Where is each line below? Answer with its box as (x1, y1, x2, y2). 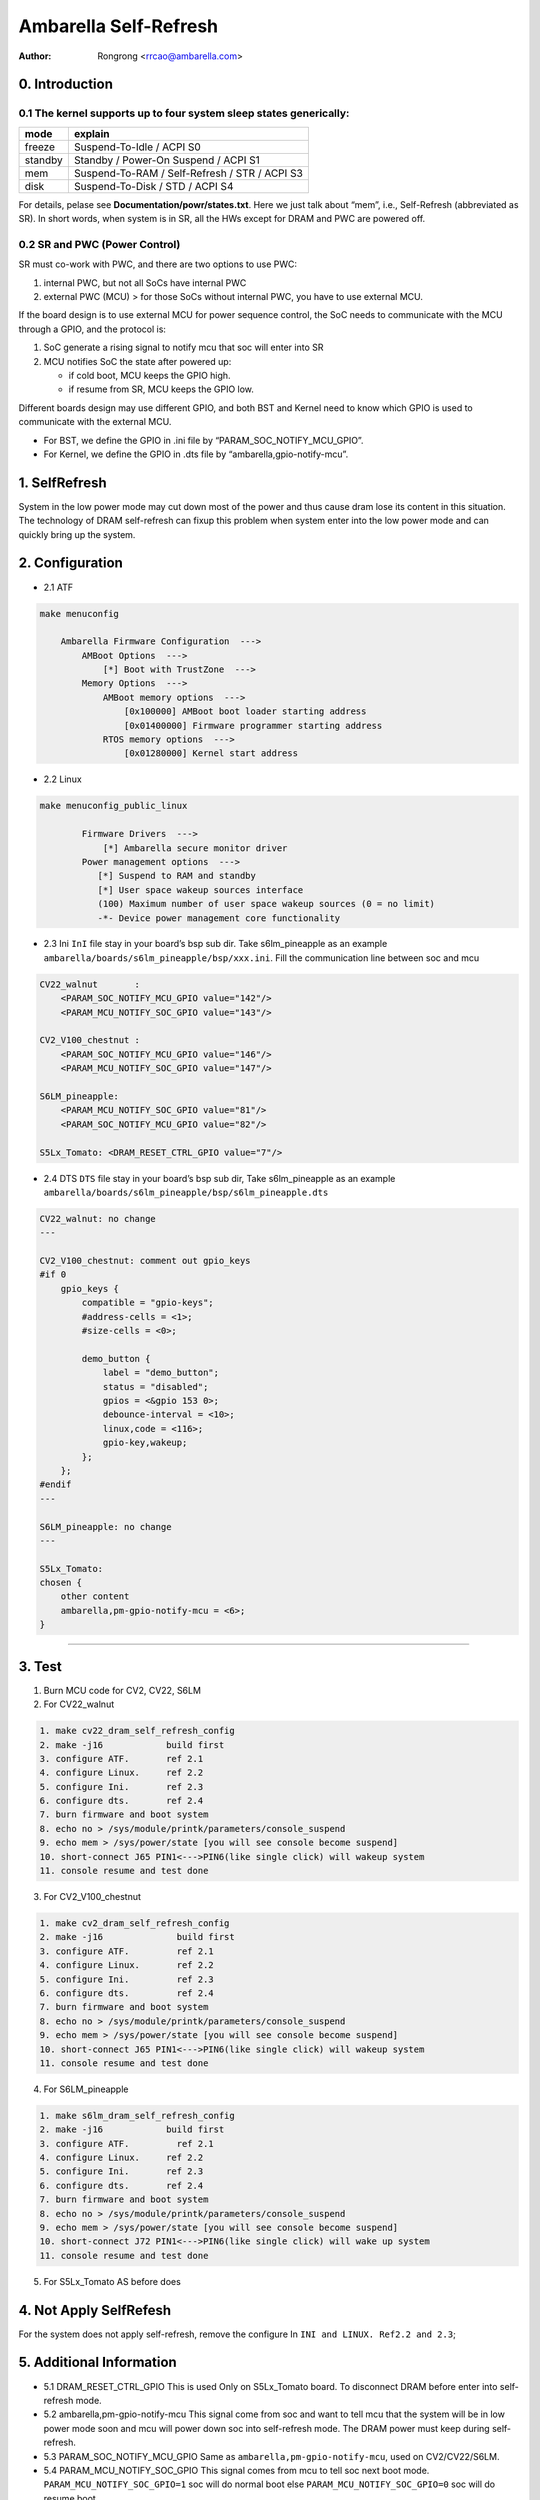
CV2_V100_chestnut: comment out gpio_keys (39, 1255, 251, 1267)
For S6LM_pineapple (43, 2083, 129, 2095)
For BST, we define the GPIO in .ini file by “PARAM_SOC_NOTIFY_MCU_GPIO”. (43, 434, 364, 446)
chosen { (39, 1577, 83, 1589)
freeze (24, 140, 55, 154)
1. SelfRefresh (18, 474, 107, 491)
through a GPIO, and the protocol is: (18, 323, 167, 335)
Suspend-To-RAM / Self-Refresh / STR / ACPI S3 (73, 166, 304, 180)
